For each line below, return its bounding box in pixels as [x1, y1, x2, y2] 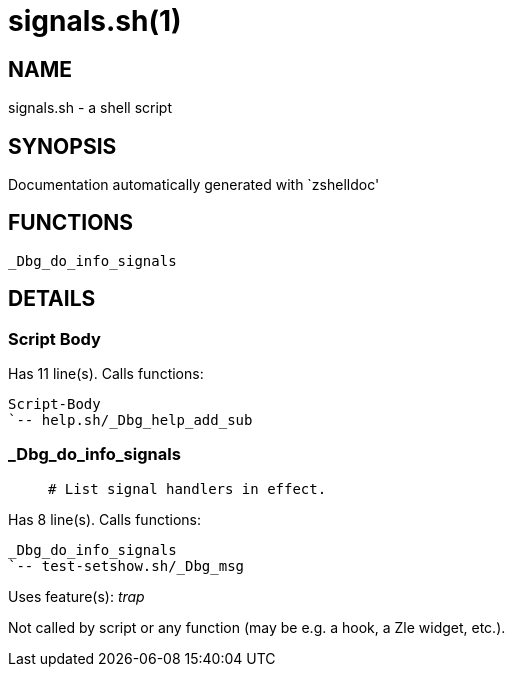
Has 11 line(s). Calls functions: [8, 365, 204, 383]
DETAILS [8, 286, 96, 312]
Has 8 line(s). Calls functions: [8, 510, 201, 528]
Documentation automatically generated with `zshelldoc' [8, 176, 380, 194]
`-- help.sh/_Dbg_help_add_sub [8, 412, 253, 429]
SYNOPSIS [8, 133, 117, 159]
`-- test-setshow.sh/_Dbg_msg [8, 557, 245, 574]
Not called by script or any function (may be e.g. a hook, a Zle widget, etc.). [8, 618, 506, 636]
